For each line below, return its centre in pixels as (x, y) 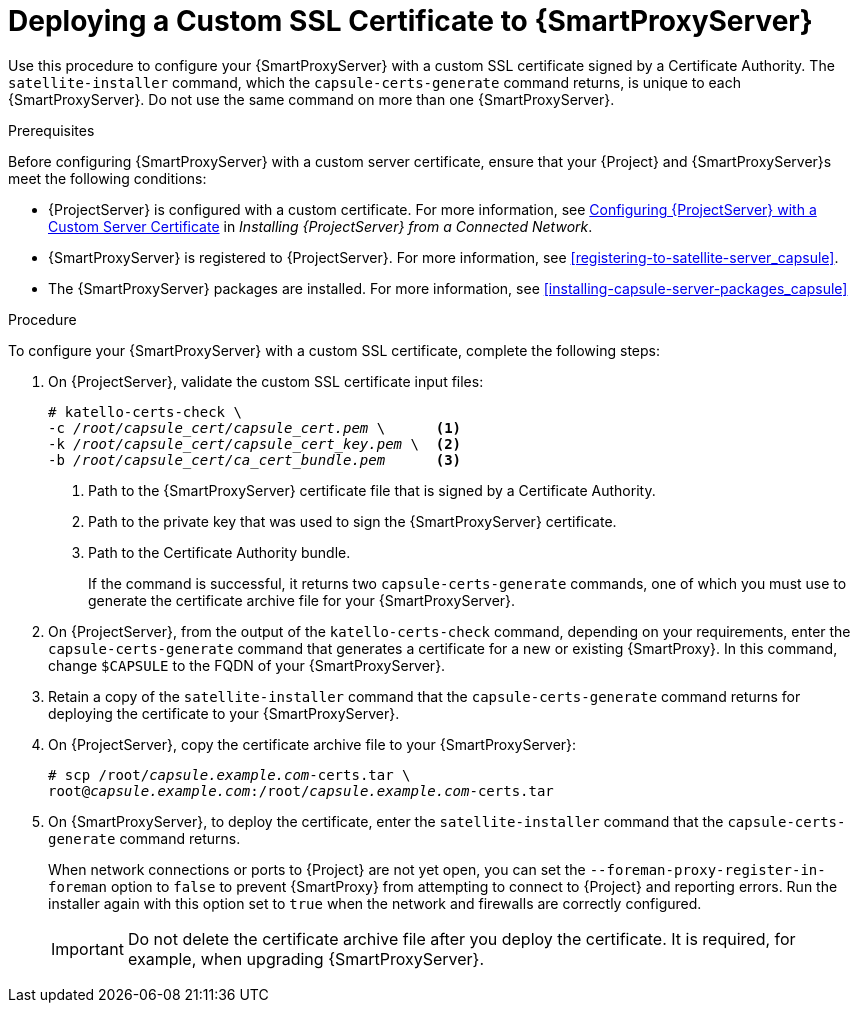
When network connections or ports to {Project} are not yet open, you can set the (317, 869)
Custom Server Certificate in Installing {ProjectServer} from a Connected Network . (320, 226)
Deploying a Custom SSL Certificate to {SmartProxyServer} (410, 21)
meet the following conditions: (107, 178)
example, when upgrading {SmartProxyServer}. (305, 958)
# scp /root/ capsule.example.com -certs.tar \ (229, 774)
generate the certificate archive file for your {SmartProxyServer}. (302, 600)
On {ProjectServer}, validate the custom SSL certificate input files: (266, 381)
